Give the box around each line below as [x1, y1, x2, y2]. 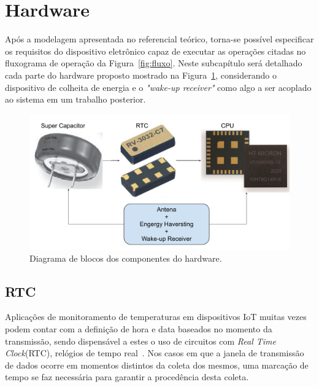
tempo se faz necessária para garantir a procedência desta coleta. [5, 370, 249, 383]
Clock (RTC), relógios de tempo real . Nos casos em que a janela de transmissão [5, 346, 304, 359]
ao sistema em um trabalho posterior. [5, 93, 146, 106]
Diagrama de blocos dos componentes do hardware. [29, 251, 222, 264]
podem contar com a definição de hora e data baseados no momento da [5, 322, 272, 335]
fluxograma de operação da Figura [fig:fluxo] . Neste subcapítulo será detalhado [5, 57, 302, 69]
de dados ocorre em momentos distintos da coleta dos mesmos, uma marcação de [5, 358, 309, 371]
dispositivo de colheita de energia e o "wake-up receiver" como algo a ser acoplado [5, 80, 312, 93]
